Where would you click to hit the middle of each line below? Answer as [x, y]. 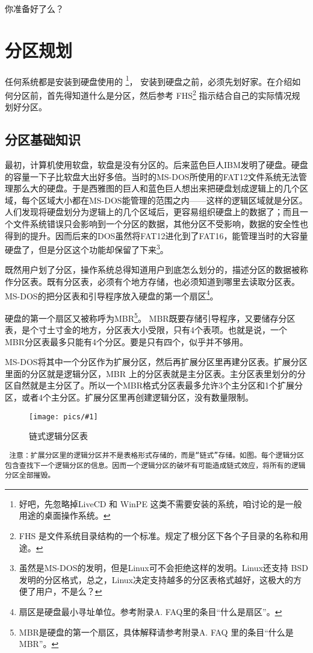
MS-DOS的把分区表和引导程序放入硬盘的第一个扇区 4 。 [112, 295]
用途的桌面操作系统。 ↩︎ [65, 515]
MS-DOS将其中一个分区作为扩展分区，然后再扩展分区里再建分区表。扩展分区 [156, 362]
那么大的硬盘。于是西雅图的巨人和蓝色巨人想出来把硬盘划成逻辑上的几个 [156, 188]
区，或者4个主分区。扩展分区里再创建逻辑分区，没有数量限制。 [129, 397]
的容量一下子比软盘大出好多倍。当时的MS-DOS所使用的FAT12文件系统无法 [152, 176]
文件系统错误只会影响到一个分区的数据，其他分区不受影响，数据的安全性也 [160, 223]
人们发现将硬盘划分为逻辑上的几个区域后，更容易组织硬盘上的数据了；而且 [152, 212]
